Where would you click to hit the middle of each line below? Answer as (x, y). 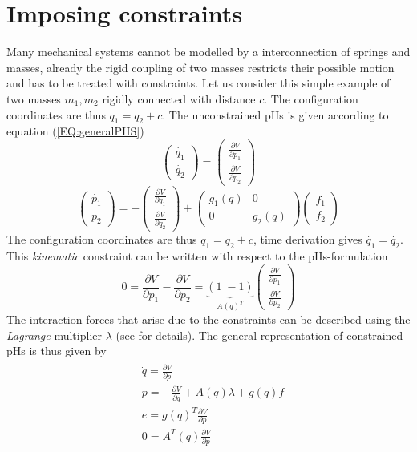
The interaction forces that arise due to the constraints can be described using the (208, 319)
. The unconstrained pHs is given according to (275, 114)
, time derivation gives (308, 239)
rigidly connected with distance (179, 98)
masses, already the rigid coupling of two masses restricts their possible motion (200, 67)
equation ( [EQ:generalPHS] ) (75, 131)
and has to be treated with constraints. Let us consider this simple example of (198, 83)
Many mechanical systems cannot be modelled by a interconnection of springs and (208, 52)
